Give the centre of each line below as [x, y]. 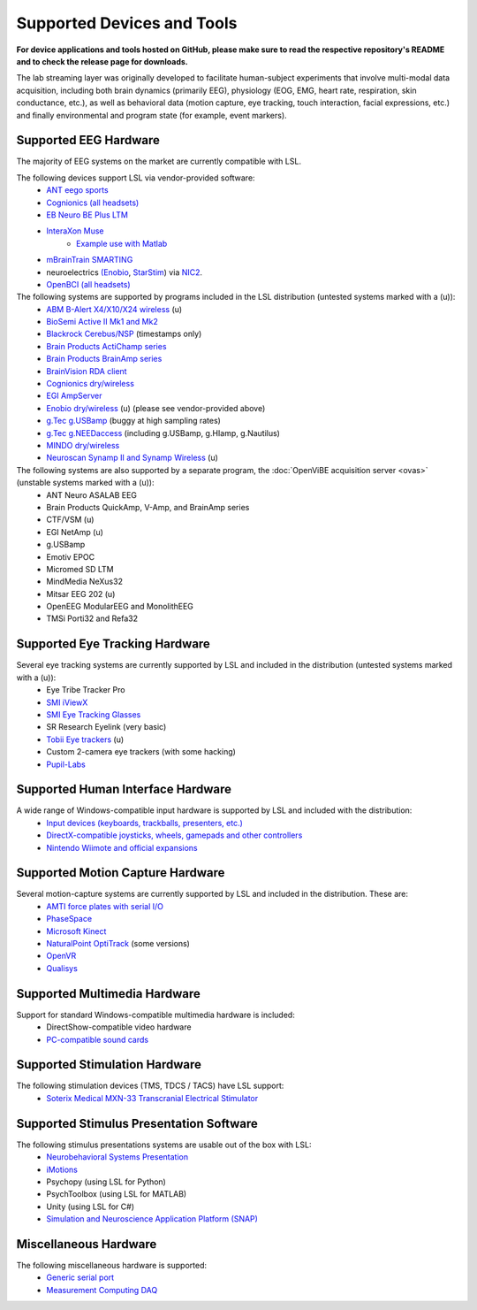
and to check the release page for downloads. [102, 61]
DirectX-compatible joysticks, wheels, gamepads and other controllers [174, 835]
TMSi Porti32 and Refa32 [92, 618]
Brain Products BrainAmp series [104, 359]
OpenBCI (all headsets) [88, 284]
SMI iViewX [67, 702]
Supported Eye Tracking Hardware [114, 644]
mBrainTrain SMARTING [90, 260]
